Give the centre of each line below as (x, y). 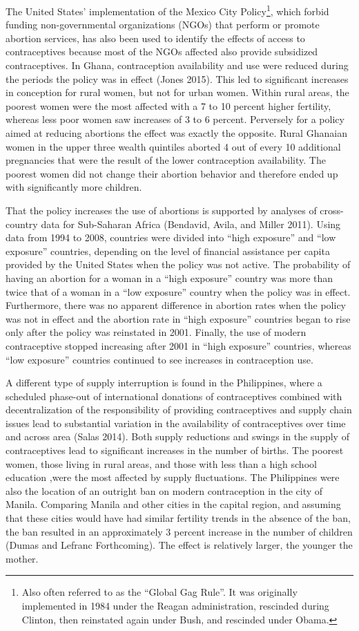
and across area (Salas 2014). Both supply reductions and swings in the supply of (177, 436)
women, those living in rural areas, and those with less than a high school (161, 463)
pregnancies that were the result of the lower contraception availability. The (166, 160)
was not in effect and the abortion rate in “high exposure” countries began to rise (178, 318)
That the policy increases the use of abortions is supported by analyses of (161, 210)
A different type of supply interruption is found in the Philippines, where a (164, 383)
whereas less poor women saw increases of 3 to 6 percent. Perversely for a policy (175, 119)
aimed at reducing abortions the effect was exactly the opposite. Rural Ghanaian (176, 133)
